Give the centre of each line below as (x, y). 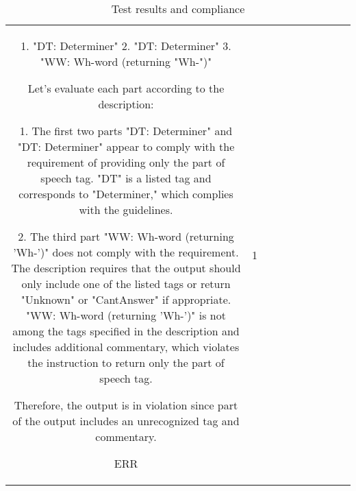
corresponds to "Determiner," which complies (126, 194)
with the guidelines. (126, 209)
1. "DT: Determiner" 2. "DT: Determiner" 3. (126, 46)
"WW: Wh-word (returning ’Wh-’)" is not (126, 315)
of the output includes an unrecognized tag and (126, 421)
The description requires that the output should (126, 268)
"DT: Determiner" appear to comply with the (126, 146)
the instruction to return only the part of (126, 362)
